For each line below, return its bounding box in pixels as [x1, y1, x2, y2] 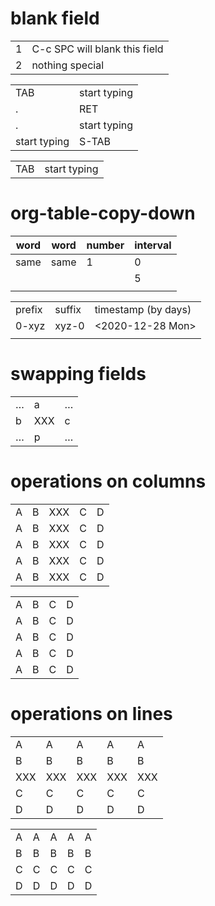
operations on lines [10, 702, 173, 725]
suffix [54, 302, 82, 316]
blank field [10, 7, 100, 30]
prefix [15, 302, 43, 316]
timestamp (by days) [94, 302, 192, 316]
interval [134, 238, 172, 252]
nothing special [31, 58, 104, 72]
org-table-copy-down [10, 202, 196, 225]
